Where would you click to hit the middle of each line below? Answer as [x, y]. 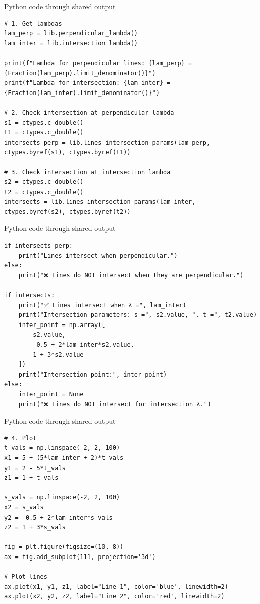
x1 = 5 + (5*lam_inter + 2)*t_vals [64, 458]
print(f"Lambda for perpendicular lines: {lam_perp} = [98, 63]
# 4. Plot [20, 438]
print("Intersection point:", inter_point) [93, 374]
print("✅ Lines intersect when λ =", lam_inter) [102, 305]
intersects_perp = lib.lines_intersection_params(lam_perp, [107, 142]
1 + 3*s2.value [58, 355]
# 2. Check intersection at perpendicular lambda [89, 112]
